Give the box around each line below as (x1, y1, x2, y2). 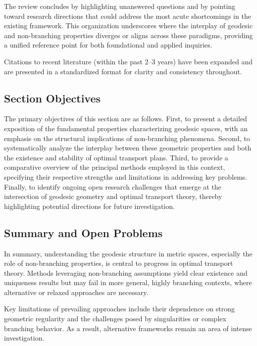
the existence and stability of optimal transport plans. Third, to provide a (4, 152, 228, 162)
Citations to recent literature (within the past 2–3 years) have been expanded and (4, 56, 253, 66)
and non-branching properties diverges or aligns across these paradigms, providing (4, 30, 253, 40)
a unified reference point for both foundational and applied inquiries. (4, 40, 212, 50)
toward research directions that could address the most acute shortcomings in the (4, 10, 251, 21)
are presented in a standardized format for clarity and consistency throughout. (4, 66, 242, 76)
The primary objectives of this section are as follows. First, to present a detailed (4, 113, 247, 124)
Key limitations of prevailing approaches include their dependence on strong (4, 303, 235, 314)
